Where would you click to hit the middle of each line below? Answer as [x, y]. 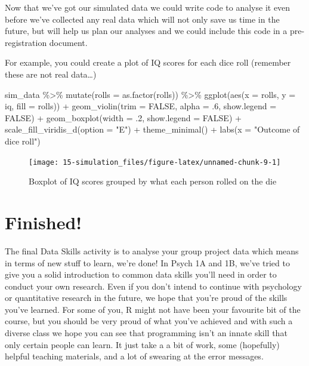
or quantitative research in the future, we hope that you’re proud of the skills [146, 298]
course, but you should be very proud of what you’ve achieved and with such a [149, 321]
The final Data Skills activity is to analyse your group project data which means [152, 250]
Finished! [44, 222]
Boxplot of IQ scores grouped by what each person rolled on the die [153, 181]
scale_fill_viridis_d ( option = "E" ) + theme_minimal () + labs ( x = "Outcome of [152, 129]
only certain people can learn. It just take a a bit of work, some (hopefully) [142, 344]
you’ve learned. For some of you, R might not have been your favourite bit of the [153, 309]
